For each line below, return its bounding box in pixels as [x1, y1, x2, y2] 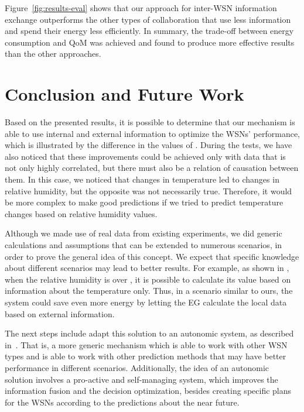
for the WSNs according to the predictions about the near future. [5, 396, 240, 408]
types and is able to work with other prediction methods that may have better [5, 350, 286, 362]
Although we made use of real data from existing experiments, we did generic [5, 227, 282, 239]
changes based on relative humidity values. [5, 207, 158, 219]
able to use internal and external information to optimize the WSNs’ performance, [5, 127, 300, 139]
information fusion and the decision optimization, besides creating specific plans [5, 384, 292, 397]
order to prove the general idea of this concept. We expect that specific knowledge [5, 250, 299, 262]
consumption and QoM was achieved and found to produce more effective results [5, 36, 295, 48]
